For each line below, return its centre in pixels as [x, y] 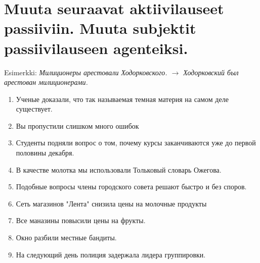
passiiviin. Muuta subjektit [100, 28]
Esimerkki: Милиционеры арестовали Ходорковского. [86, 72]
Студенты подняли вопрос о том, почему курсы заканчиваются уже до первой [136, 143]
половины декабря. [45, 153]
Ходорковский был [211, 72]
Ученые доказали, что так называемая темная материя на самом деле [122, 99]
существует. [34, 109]
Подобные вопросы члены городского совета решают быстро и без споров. [131, 187]
